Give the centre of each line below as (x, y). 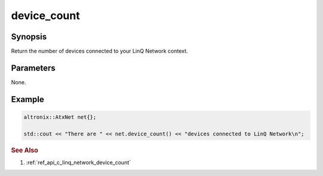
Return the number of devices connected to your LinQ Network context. (100, 51)
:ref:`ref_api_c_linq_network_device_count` (78, 162)
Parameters (33, 68)
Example (28, 99)
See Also (25, 150)
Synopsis (29, 37)
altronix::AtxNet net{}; (60, 117)
